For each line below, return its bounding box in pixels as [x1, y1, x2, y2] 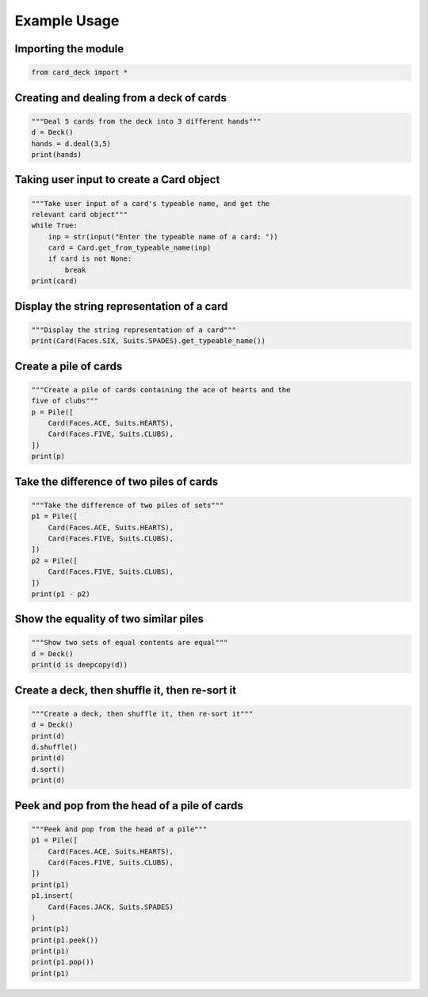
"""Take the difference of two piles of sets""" [31, 500, 224, 510]
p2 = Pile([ [31, 556, 78, 565]
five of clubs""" [31, 396, 99, 406]
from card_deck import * [31, 68, 128, 77]
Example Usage [14, 12, 120, 29]
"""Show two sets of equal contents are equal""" [31, 638, 228, 647]
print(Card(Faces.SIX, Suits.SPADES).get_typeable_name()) [31, 337, 266, 346]
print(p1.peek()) [31, 935, 99, 945]
